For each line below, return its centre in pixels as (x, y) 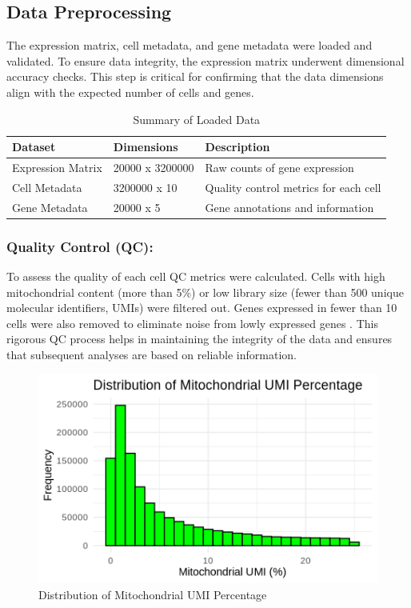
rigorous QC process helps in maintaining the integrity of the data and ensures (200, 339)
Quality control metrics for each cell (293, 187)
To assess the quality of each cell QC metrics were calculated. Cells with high (196, 276)
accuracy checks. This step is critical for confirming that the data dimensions (195, 76)
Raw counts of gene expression (279, 168)
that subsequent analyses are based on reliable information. (152, 354)
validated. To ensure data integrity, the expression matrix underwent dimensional (205, 60)
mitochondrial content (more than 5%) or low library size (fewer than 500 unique (205, 292)
